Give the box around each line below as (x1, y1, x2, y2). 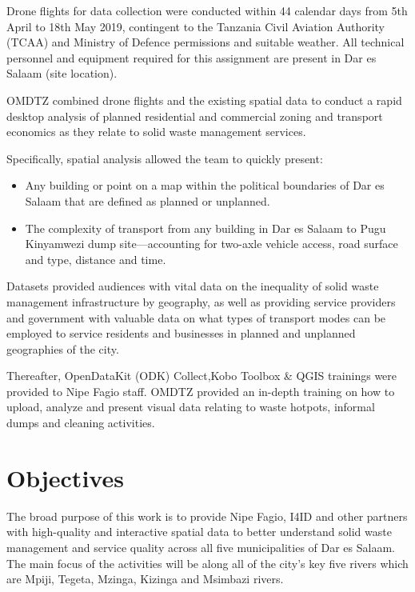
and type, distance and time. (25, 250, 166, 267)
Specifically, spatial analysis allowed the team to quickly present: (6, 150, 323, 166)
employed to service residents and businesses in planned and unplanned (6, 325, 356, 342)
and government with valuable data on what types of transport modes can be (6, 309, 386, 326)
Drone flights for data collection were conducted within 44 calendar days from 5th (6, 2, 408, 18)
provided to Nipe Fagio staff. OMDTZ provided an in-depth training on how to (6, 382, 395, 399)
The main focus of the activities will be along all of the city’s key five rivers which (6, 554, 409, 571)
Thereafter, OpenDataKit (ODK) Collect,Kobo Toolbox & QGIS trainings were (6, 367, 397, 384)
